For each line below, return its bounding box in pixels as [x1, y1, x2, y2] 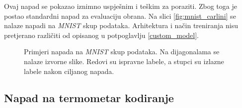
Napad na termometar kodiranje [4, 90, 174, 105]
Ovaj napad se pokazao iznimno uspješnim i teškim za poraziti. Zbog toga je [4, 1, 237, 11]
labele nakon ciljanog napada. [24, 66, 114, 76]
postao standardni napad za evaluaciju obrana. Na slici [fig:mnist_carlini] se [4, 10, 236, 21]
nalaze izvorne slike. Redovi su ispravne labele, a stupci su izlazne [24, 56, 224, 66]
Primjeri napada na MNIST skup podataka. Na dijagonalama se [24, 46, 220, 57]
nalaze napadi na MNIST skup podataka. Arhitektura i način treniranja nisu [4, 20, 238, 31]
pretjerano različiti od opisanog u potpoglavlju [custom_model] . [4, 30, 199, 40]
